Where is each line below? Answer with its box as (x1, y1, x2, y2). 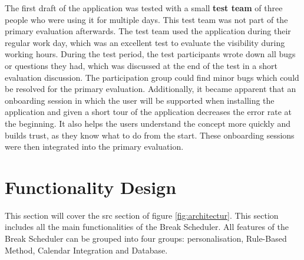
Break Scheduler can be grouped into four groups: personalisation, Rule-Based (5, 232, 287, 245)
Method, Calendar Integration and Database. (5, 243, 168, 256)
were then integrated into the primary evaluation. (5, 140, 184, 153)
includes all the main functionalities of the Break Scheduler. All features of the (5, 220, 289, 233)
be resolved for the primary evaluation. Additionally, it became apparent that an (5, 83, 296, 95)
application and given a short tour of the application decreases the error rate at (5, 106, 292, 118)
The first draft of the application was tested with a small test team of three (5, 2, 283, 14)
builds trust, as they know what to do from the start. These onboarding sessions (5, 129, 295, 141)
